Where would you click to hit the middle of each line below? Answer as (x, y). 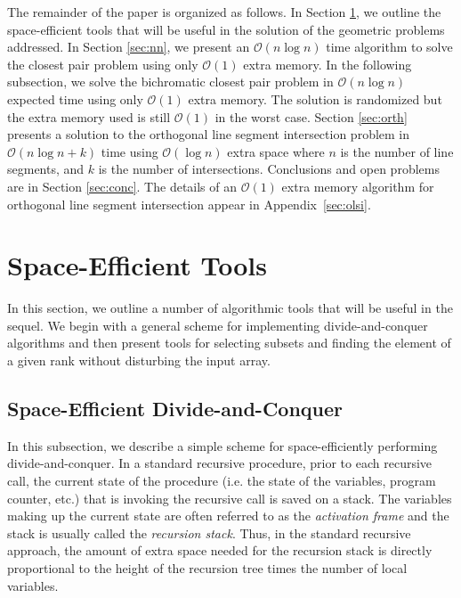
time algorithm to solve (389, 47)
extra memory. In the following (328, 64)
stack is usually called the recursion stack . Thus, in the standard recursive (209, 532)
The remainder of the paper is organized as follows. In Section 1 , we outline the (224, 12)
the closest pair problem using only (103, 64)
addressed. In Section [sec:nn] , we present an (129, 47)
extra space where (276, 151)
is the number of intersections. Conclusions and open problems (269, 169)
